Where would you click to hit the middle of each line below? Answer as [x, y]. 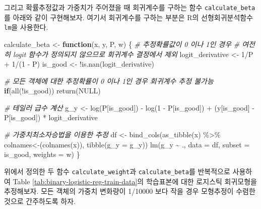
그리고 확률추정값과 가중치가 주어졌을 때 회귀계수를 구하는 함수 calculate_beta [130, 7]
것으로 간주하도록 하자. [40, 201]
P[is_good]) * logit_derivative [51, 117]
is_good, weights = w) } [42, 154]
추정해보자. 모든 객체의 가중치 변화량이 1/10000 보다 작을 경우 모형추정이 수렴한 [130, 191]
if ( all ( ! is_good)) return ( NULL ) [52, 91]
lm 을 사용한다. [26, 27]
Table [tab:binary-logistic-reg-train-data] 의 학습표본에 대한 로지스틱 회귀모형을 [135, 181]
